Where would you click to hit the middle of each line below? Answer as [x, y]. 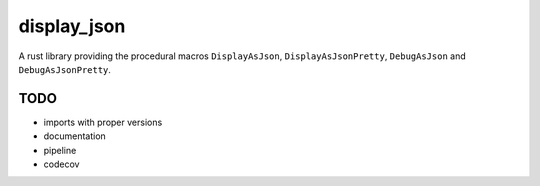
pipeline [60, 150]
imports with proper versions [103, 122]
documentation [75, 136]
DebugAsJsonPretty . [65, 69]
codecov [61, 164]
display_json [72, 26]
